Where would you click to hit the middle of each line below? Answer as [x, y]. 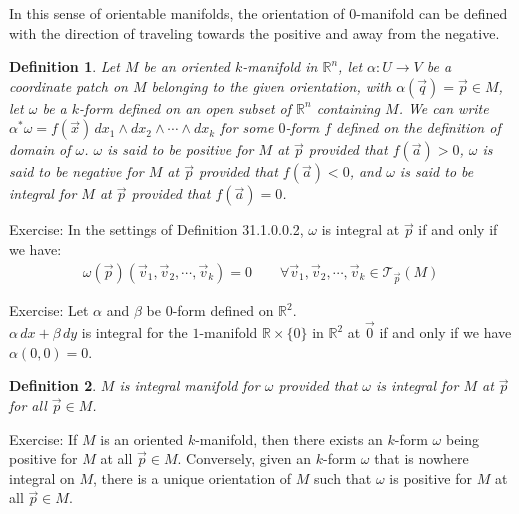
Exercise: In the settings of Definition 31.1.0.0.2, [156, 229]
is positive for [431, 477]
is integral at [360, 229]
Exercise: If [43, 438]
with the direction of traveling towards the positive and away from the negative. [254, 32]
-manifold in [280, 66]
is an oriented [142, 438]
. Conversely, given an [244, 458]
